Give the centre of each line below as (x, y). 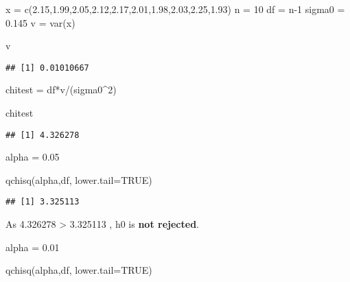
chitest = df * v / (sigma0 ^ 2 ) (61, 90)
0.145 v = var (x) (40, 22)
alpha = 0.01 (33, 247)
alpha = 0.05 (33, 157)
